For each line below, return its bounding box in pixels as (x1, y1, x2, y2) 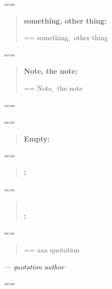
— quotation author (4, 261, 64, 271)
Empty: (23, 133, 50, 143)
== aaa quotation (23, 244, 79, 254)
